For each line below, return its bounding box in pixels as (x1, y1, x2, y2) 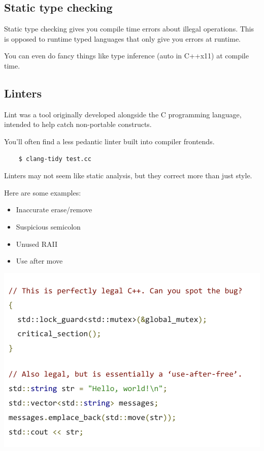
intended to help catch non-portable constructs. (4, 119, 152, 130)
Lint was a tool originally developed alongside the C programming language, (4, 109, 242, 119)
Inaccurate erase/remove (16, 204, 92, 215)
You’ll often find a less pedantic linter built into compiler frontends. (4, 136, 215, 146)
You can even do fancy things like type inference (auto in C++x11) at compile (4, 50, 249, 61)
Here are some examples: (4, 187, 81, 198)
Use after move (16, 255, 63, 266)
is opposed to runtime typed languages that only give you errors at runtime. (4, 33, 241, 44)
